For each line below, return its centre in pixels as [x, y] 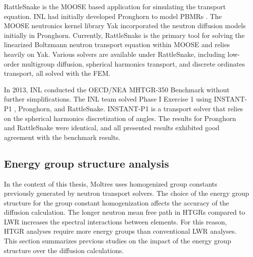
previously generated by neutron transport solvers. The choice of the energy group [126, 193]
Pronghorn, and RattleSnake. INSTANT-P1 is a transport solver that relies [131, 108]
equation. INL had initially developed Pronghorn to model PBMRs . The [113, 16]
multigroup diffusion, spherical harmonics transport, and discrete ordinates [133, 63]
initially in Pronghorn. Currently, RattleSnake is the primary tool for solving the [124, 35]
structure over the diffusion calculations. [64, 250]
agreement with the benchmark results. [62, 137]
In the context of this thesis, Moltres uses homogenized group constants [111, 183]
